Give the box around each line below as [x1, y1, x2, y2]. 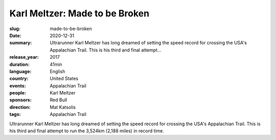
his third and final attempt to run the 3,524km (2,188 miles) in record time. [9, 128, 165, 134]
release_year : [9, 54, 39, 60]
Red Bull [50, 97, 67, 103]
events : [9, 82, 26, 89]
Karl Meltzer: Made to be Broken [9, 8, 150, 19]
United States [50, 76, 79, 82]
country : [9, 76, 29, 82]
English [50, 68, 65, 74]
